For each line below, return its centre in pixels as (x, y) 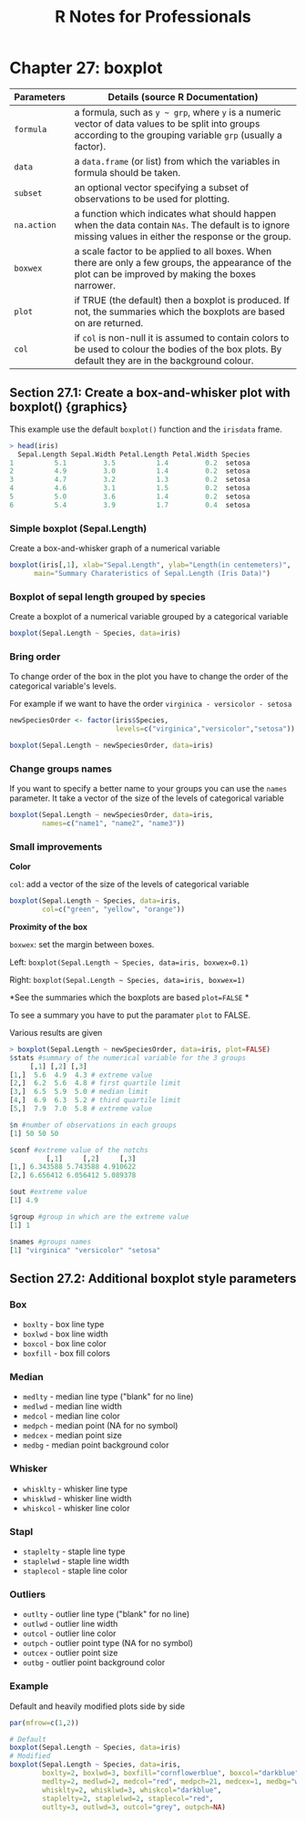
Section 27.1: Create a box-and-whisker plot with (150, 393)
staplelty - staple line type (74, 1551)
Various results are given (56, 1032)
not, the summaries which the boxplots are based (179, 312)
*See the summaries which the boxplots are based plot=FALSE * (129, 997)
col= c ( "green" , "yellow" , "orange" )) (113, 910)
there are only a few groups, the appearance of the (183, 262)
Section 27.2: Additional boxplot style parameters (153, 1279)
